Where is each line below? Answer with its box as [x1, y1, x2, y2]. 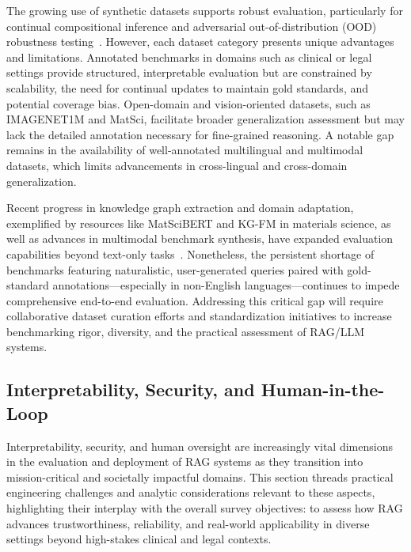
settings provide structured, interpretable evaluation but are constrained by [6, 64, 372, 81]
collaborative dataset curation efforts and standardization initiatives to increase [6, 308, 392, 324]
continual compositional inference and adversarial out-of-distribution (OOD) [6, 17, 377, 34]
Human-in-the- [261, 377, 385, 402]
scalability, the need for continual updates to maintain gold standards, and [6, 79, 369, 96]
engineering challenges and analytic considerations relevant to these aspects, [6, 484, 375, 501]
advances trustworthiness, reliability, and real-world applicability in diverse [6, 515, 370, 531]
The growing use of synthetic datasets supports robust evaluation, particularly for [6, 2, 403, 18]
